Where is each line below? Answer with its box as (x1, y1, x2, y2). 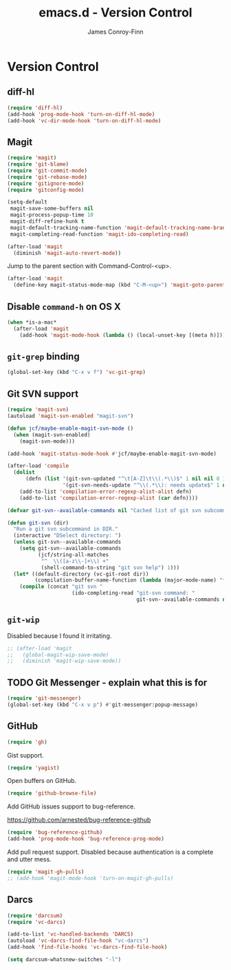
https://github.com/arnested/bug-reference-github (7, 816, 151, 824)
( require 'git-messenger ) (7, 695, 81, 702)
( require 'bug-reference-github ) (7, 829, 103, 836)
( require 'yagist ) (7, 764, 60, 771)
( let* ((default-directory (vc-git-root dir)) (13, 571, 149, 577)
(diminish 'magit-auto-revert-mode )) (13, 250, 122, 256)
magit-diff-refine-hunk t (10, 218, 85, 225)
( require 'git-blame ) (7, 161, 69, 168)
